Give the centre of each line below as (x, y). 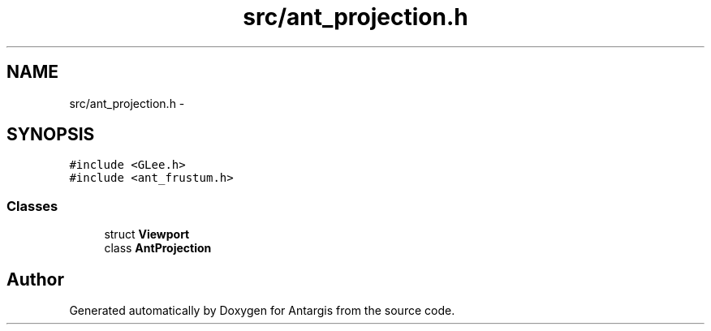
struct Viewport (147, 234)
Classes (32, 206)
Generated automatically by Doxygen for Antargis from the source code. (262, 311)
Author (35, 279)
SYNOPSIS (51, 135)
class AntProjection (158, 248)
